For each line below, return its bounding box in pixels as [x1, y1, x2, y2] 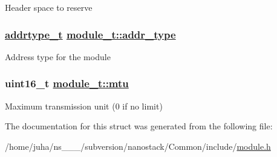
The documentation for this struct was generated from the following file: [5, 120, 273, 132]
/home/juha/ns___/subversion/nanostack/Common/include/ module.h [5, 140, 271, 152]
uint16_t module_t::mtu [5, 76, 129, 91]
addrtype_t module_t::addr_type [5, 26, 176, 42]
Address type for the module [5, 50, 111, 63]
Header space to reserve [5, 1, 93, 13]
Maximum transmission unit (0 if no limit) [5, 99, 163, 112]
